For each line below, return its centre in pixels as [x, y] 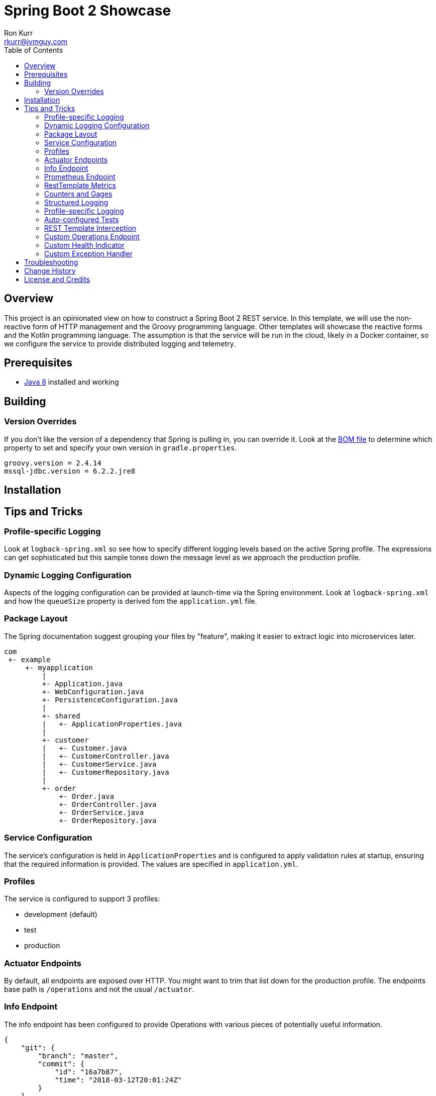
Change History [50, 270]
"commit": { [61, 1064]
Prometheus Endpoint [80, 176]
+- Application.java [82, 683]
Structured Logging [76, 202]
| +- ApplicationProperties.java [112, 724]
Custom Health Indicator [84, 245]
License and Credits [57, 279]
